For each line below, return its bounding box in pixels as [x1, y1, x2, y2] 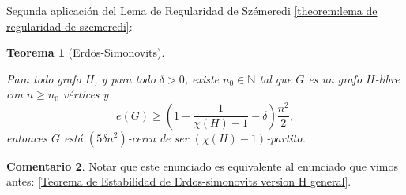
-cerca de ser [127, 129, 189, 145]
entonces [6, 129, 47, 145]
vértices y [62, 86, 109, 102]
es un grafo [308, 70, 363, 86]
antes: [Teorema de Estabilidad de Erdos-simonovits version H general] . [6, 173, 351, 189]
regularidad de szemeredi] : [6, 17, 133, 34]
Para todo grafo [6, 70, 81, 86]
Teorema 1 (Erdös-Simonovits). [6, 44, 165, 61]
